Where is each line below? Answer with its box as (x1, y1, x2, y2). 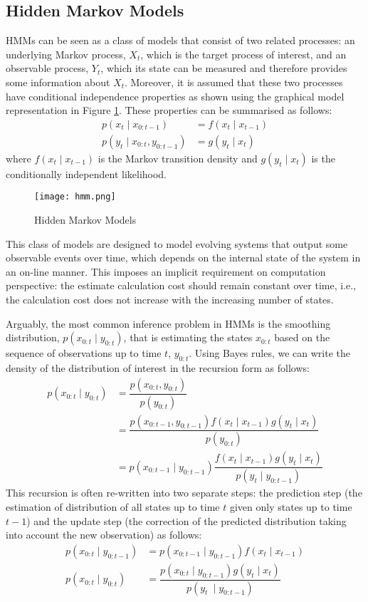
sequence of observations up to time (6, 346, 162, 360)
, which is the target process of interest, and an (140, 46, 347, 61)
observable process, (6, 61, 89, 76)
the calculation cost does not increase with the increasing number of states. (6, 292, 334, 307)
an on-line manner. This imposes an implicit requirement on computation (6, 264, 326, 279)
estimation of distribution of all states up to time (6, 499, 220, 514)
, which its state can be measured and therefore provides (100, 61, 347, 76)
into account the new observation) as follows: (6, 527, 202, 542)
